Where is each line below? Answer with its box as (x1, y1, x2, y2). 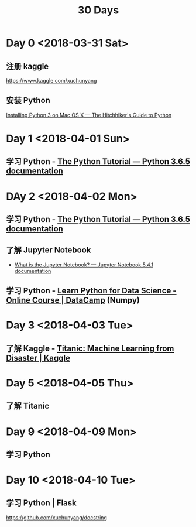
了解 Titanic (6, 401, 50, 411)
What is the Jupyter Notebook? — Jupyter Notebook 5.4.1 (14, 261, 154, 268)
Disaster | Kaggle (6, 353, 70, 363)
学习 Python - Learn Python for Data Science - (6, 286, 177, 296)
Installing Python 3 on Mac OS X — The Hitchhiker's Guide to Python (6, 111, 172, 118)
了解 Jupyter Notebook (6, 245, 91, 255)
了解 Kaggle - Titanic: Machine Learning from (6, 343, 174, 353)
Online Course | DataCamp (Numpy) (6, 295, 140, 305)
